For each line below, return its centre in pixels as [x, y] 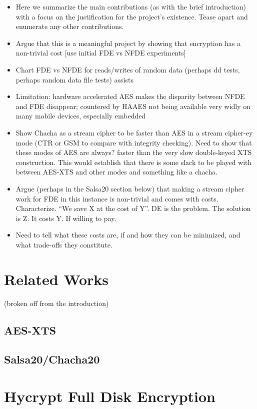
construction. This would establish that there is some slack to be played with [134, 162]
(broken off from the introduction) [56, 303]
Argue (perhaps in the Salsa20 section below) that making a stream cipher [130, 188]
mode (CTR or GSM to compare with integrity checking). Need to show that [134, 142]
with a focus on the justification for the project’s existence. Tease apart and [132, 16]
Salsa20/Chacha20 [52, 359]
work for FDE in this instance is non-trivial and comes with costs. [117, 198]
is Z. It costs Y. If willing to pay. [66, 218]
